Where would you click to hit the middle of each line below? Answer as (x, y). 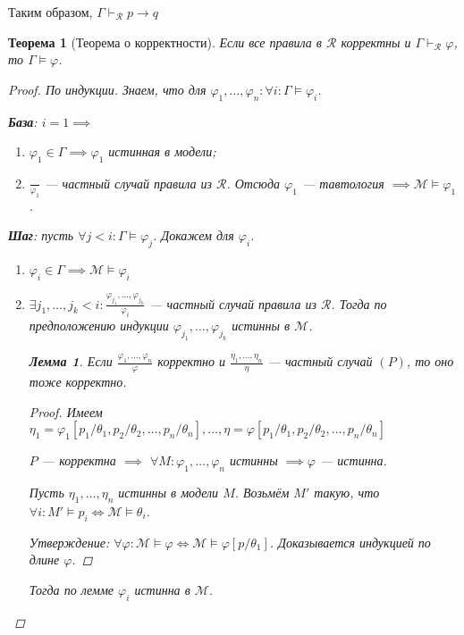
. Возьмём (262, 492)
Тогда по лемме (72, 589)
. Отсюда (253, 183)
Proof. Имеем (66, 411)
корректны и (376, 42)
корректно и (192, 361)
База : (23, 121)
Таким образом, (51, 12)
